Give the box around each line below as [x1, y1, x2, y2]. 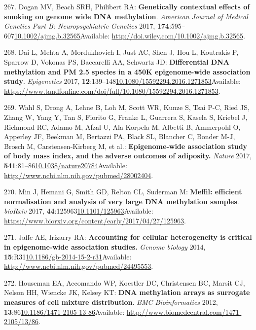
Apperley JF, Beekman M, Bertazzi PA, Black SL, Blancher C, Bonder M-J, [4, 131, 235, 142]
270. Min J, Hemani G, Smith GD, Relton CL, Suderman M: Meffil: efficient [4, 186, 242, 197]
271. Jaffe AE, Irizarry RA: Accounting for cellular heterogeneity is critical [4, 232, 252, 242]
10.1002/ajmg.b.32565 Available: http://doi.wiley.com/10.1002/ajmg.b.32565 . [14, 30, 245, 40]
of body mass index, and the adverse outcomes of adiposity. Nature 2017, [4, 150, 252, 161]
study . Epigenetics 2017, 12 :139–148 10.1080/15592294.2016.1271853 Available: [4, 76, 241, 86]
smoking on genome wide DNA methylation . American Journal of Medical [4, 11, 248, 21]
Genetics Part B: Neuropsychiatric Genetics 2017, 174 [4, 21, 169, 31]
